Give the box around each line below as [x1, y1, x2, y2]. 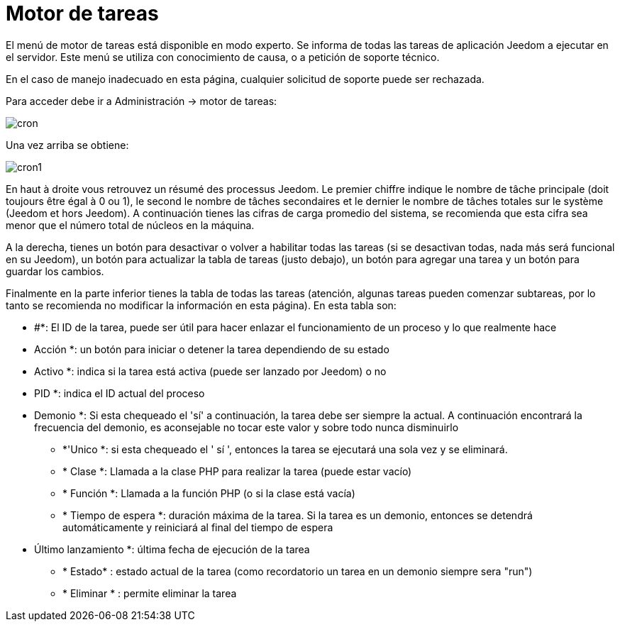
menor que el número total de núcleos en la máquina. [6, 218, 255, 231]
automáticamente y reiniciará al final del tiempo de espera [62, 521, 333, 533]
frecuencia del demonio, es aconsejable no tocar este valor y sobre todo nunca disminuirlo [34, 421, 459, 433]
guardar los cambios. [6, 265, 104, 277]
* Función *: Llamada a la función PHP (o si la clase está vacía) [62, 487, 355, 499]
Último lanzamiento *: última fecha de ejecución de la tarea [34, 543, 310, 555]
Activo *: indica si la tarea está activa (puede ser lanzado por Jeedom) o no [34, 365, 387, 377]
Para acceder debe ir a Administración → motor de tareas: [6, 94, 277, 107]
